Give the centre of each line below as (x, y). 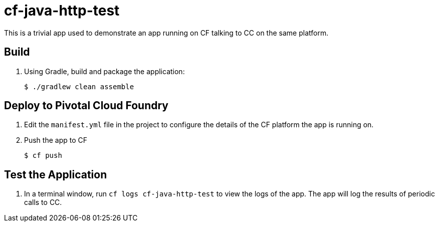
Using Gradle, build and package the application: (104, 71)
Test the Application (56, 174)
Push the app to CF (56, 140)
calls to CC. (43, 202)
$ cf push (43, 156)
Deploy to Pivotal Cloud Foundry (86, 106)
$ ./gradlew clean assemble (79, 86)
